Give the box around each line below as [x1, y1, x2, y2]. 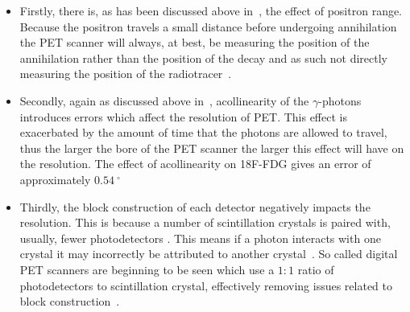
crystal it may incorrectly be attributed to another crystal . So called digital [19, 245, 398, 262]
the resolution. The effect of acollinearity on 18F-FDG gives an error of [19, 155, 371, 172]
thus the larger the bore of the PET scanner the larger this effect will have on [19, 139, 404, 156]
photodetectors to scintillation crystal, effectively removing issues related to [19, 277, 392, 294]
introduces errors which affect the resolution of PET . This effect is [19, 108, 347, 125]
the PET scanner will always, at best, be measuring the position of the [19, 34, 370, 51]
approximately [19, 170, 91, 187]
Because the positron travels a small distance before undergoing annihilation [19, 18, 397, 35]
